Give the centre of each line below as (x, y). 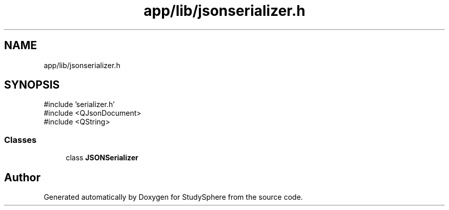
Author (22, 177)
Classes (21, 140)
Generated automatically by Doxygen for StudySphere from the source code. (173, 197)
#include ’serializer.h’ (79, 104)
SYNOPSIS (32, 85)
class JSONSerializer (102, 158)
